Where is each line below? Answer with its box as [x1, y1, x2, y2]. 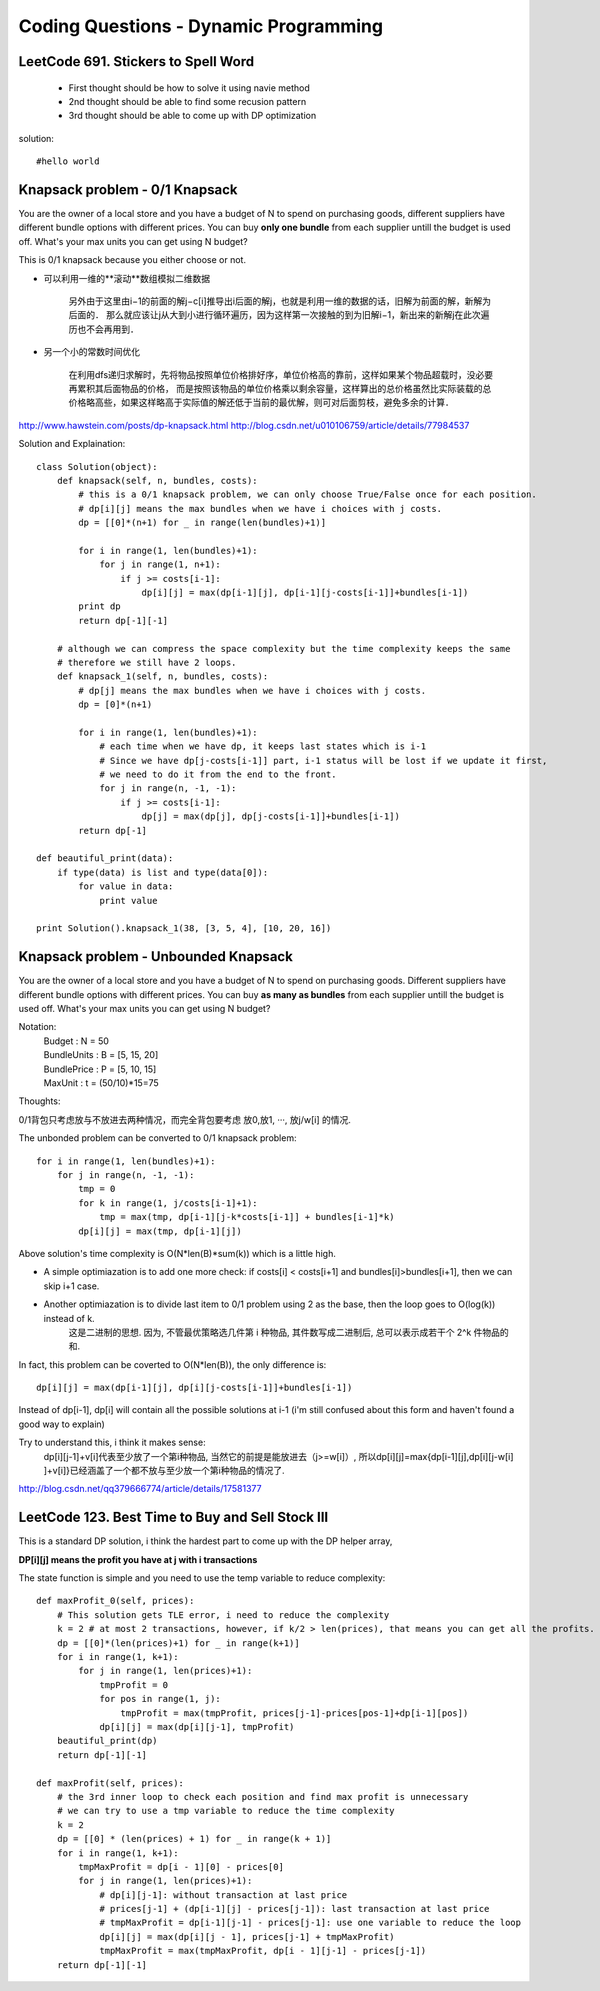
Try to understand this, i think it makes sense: [18, 1436, 206, 1449]
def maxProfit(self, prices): [36, 1777, 185, 1789]
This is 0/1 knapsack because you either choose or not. [18, 254, 247, 266]
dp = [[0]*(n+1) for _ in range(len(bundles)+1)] [78, 517, 327, 529]
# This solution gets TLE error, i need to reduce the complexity [56, 1609, 390, 1620]
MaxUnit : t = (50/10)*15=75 [43, 1077, 159, 1089]
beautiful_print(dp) [56, 1735, 158, 1747]
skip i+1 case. [43, 1280, 100, 1292]
